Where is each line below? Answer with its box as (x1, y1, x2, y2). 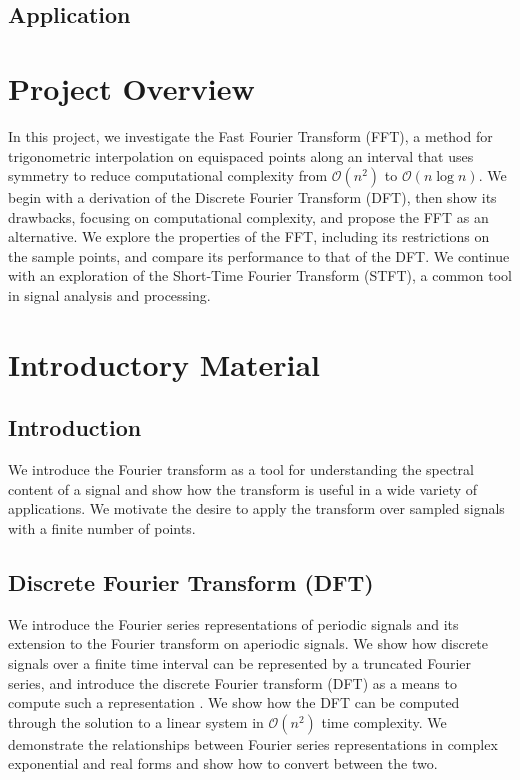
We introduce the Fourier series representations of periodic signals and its (8, 613, 459, 634)
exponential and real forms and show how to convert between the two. (8, 753, 438, 774)
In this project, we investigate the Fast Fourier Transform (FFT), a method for (8, 125, 493, 146)
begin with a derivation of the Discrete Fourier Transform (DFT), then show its (8, 187, 497, 208)
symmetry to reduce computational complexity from (8, 165, 328, 186)
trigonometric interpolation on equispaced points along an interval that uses (8, 145, 474, 166)
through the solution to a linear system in (8, 711, 264, 732)
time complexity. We (321, 711, 447, 732)
